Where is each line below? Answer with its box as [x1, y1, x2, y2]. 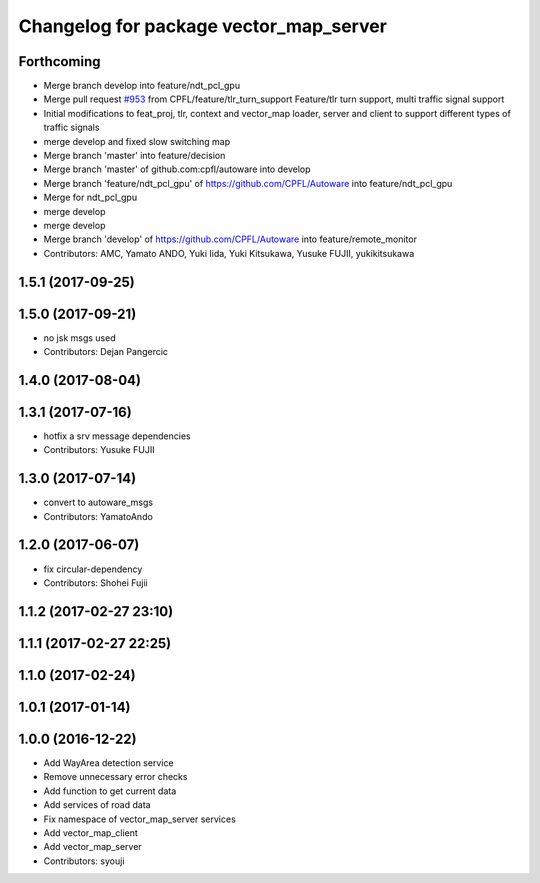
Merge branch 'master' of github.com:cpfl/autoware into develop [43, 163, 311, 175]
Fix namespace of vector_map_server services [43, 813, 237, 825]
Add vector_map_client [43, 826, 139, 839]
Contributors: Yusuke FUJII [43, 444, 155, 456]
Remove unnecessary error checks [43, 771, 188, 783]
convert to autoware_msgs [43, 496, 154, 509]
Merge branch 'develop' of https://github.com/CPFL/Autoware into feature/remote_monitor [43, 233, 417, 245]
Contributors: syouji [43, 855, 125, 867]
